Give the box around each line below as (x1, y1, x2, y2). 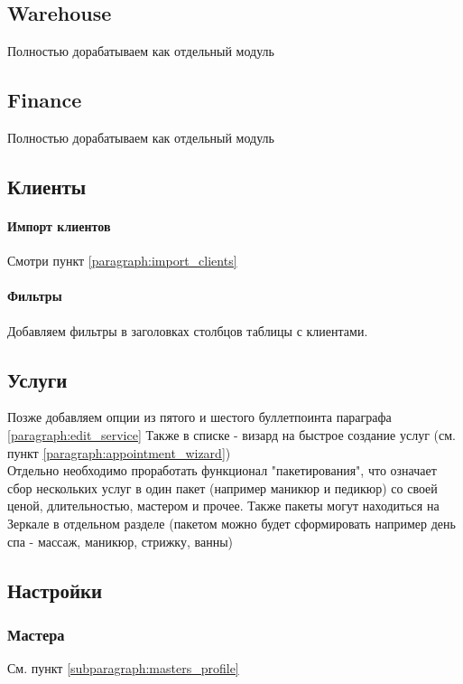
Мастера (7, 623, 65, 645)
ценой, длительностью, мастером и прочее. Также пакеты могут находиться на (7, 496, 440, 515)
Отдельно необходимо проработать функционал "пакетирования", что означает (7, 461, 437, 480)
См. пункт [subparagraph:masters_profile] (7, 659, 239, 678)
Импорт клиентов (7, 216, 111, 235)
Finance (7, 86, 82, 114)
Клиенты (7, 172, 87, 200)
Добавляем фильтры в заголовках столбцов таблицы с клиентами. (7, 321, 368, 340)
